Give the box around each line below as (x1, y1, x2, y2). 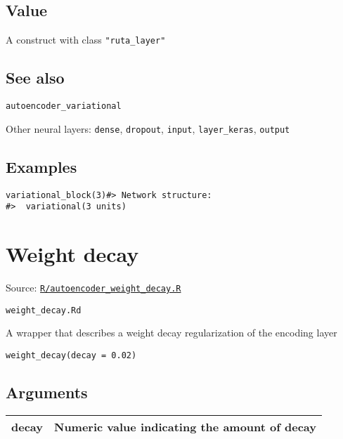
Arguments (6, 381, 88, 402)
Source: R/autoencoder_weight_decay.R (6, 280, 181, 295)
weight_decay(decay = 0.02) (6, 350, 137, 360)
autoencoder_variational (6, 101, 122, 112)
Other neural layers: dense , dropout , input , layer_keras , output (6, 121, 290, 136)
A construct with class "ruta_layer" (6, 32, 166, 47)
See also (6, 67, 65, 89)
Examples (6, 155, 77, 177)
